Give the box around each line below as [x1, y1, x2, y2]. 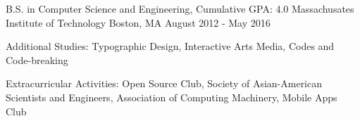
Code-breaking [6, 52, 68, 67]
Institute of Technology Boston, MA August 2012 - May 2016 [6, 15, 271, 30]
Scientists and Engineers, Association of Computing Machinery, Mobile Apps [6, 89, 337, 104]
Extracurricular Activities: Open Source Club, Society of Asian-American [6, 76, 323, 91]
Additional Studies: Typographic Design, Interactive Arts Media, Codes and [6, 39, 335, 53]
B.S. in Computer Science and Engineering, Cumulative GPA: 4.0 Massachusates [6, 1, 354, 15]
